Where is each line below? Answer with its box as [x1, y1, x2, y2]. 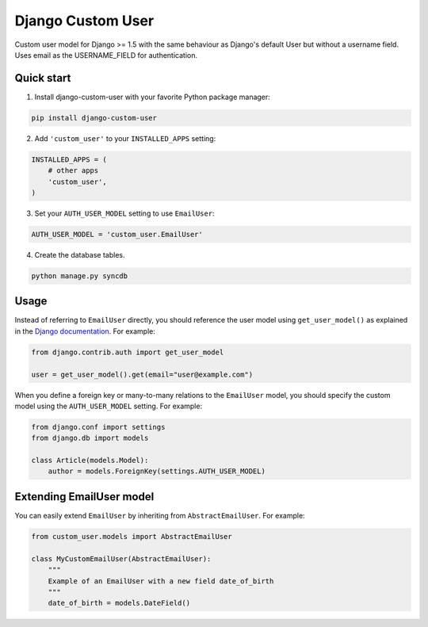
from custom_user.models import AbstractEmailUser [31, 532, 233, 541]
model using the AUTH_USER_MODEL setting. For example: [14, 401, 202, 411]
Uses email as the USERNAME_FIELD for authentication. [14, 50, 198, 59]
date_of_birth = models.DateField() [48, 598, 190, 608]
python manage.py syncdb [31, 271, 128, 281]
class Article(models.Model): [31, 456, 149, 465]
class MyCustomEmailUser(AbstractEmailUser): [31, 554, 212, 563]
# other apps [48, 166, 99, 175]
